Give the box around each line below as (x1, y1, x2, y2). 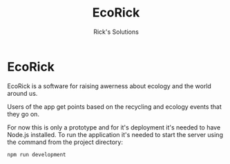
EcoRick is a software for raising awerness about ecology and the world (7, 81, 212, 90)
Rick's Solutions (93, 28, 140, 36)
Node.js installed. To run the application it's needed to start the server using (7, 130, 223, 139)
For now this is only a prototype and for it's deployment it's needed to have (7, 123, 221, 132)
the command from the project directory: (7, 138, 123, 146)
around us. (7, 89, 38, 97)
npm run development (7, 151, 67, 158)
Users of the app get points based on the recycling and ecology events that (7, 102, 222, 111)
